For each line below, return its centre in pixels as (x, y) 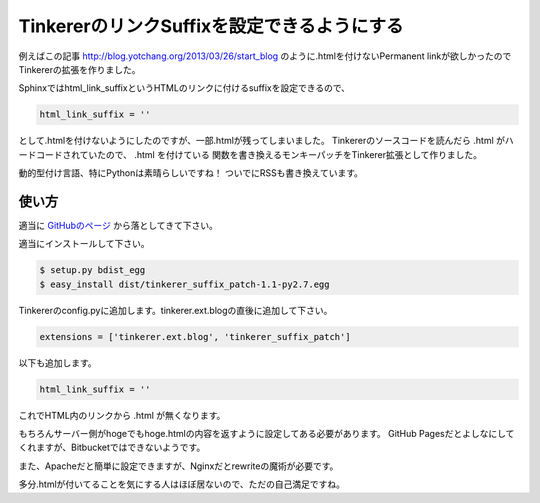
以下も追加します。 (57, 362)
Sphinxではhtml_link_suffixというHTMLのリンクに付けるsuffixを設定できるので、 (184, 88)
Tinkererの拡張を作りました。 (79, 69)
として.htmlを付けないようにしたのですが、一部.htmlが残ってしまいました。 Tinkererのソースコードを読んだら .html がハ (266, 141)
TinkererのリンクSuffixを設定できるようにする (211, 26)
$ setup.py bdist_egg (92, 270)
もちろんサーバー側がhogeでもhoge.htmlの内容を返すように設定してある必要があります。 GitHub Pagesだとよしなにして (266, 434)
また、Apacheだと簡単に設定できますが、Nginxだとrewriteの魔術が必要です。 (178, 466)
